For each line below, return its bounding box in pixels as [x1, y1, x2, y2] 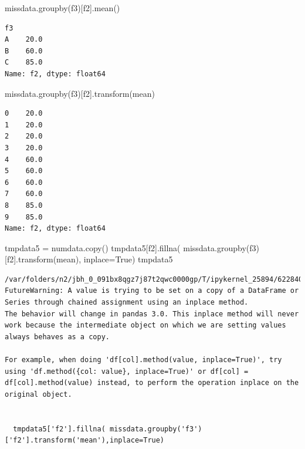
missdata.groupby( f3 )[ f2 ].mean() [5, 2, 120, 13]
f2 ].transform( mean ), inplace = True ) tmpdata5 [6, 253, 173, 265]
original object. [5, 390, 72, 399]
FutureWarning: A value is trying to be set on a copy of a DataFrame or [5, 286, 299, 295]
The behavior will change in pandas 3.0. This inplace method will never [5, 309, 299, 318]
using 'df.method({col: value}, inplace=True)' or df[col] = [5, 367, 249, 376]
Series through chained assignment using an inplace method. [5, 298, 249, 307]
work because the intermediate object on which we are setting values [5, 321, 286, 330]
